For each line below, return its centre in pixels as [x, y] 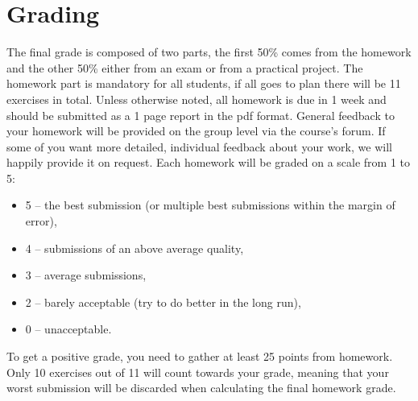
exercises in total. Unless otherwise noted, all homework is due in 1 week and [197, 99]
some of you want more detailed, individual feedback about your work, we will [199, 146]
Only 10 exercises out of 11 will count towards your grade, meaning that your [198, 372]
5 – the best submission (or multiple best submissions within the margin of [210, 205]
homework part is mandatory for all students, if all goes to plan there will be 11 [204, 83]
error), [41, 221]
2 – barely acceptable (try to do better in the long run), [163, 302]
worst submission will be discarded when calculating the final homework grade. [201, 388]
